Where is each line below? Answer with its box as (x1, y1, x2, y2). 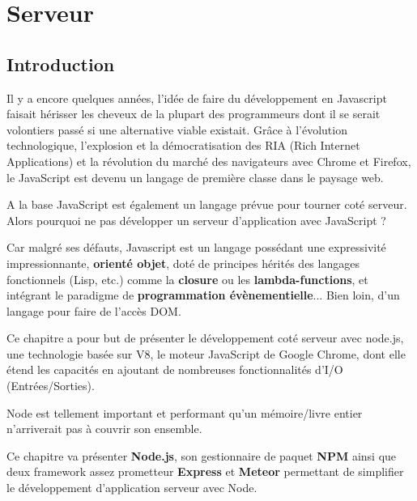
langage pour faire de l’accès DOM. (6, 302, 181, 319)
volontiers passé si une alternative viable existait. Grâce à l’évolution (6, 121, 347, 138)
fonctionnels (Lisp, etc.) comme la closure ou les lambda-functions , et (6, 270, 368, 287)
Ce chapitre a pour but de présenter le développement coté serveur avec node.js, (6, 329, 404, 346)
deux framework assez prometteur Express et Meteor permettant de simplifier (6, 463, 404, 480)
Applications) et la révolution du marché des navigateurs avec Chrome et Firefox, (6, 152, 411, 169)
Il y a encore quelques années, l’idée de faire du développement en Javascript (6, 89, 387, 106)
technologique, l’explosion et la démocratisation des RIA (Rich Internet (6, 137, 360, 154)
